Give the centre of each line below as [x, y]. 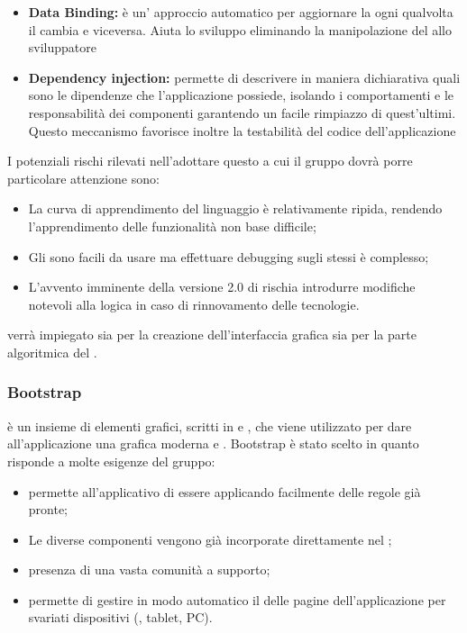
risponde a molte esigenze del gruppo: [111, 461]
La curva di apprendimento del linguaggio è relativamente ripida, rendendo [235, 208]
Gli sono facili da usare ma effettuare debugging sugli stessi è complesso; [229, 256]
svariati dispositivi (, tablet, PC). [120, 617]
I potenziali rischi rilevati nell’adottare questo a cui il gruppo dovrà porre [210, 161]
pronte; [48, 509]
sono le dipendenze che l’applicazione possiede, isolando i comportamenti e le [241, 95]
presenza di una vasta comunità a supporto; [149, 570]
